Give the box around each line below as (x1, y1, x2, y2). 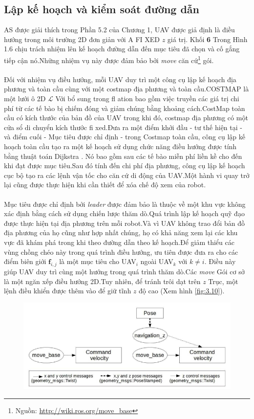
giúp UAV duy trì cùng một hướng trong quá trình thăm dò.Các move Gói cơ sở (4, 266, 245, 276)
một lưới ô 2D (4, 93, 46, 104)
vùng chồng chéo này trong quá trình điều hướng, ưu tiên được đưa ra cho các (4, 246, 238, 257)
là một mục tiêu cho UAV (59, 256, 136, 266)
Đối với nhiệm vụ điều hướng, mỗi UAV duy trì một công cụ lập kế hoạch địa (4, 74, 236, 84)
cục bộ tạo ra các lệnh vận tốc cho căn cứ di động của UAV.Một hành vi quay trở (4, 170, 250, 180)
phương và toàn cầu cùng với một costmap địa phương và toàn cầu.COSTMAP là (4, 84, 249, 94)
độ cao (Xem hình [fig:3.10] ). (139, 286, 225, 296)
